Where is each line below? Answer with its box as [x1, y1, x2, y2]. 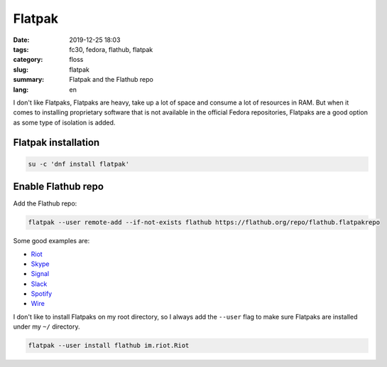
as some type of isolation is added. [13, 118, 116, 127]
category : [13, 55, 43, 64]
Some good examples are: [13, 237, 90, 245]
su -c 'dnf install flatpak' [28, 160, 130, 168]
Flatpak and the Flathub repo [69, 75, 154, 84]
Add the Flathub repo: [13, 199, 77, 208]
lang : [13, 85, 29, 94]
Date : [13, 36, 30, 44]
